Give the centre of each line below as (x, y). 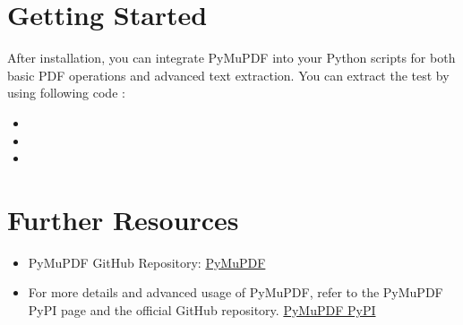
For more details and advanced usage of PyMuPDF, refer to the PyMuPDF (236, 292)
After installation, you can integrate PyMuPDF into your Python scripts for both (231, 58)
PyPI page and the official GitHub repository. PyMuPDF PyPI (202, 310)
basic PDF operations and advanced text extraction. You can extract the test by (228, 75)
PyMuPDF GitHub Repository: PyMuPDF (147, 262)
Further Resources (123, 219)
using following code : (66, 93)
